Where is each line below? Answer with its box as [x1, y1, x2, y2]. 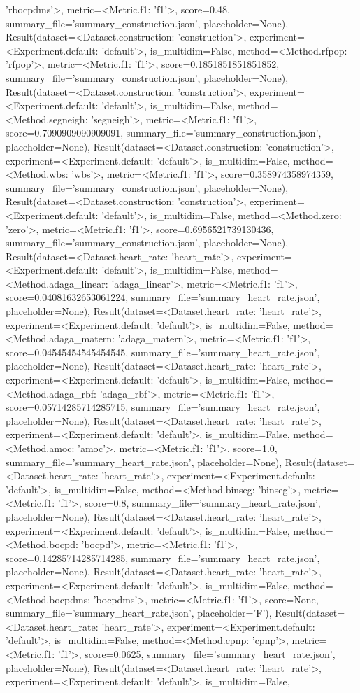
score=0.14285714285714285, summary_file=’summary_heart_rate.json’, [6, 550, 320, 565]
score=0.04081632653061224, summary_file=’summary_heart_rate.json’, [6, 290, 320, 304]
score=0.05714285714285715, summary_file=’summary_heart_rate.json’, [6, 400, 320, 414]
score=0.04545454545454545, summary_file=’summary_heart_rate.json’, [6, 344, 320, 359]
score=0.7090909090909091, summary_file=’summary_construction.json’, [6, 125, 322, 140]
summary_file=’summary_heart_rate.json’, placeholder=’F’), [6, 605, 272, 620]
